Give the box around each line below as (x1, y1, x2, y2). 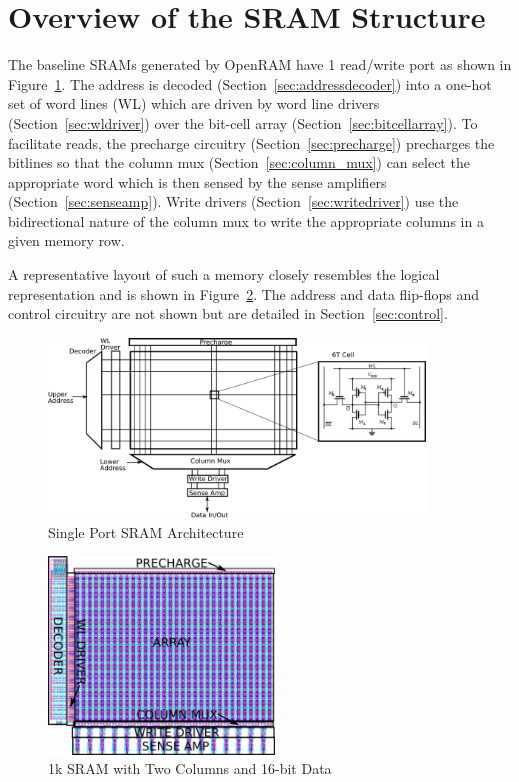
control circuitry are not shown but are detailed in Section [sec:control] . (8, 303, 448, 324)
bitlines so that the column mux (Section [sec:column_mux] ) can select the (8, 152, 470, 173)
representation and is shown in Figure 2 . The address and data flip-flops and (8, 283, 480, 304)
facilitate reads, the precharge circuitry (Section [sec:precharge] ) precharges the (8, 132, 495, 153)
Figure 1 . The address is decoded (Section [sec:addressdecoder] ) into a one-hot (8, 73, 492, 94)
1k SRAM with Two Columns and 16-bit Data (48, 758, 332, 779)
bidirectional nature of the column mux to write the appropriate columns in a (8, 210, 484, 231)
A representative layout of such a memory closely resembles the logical (8, 264, 440, 285)
